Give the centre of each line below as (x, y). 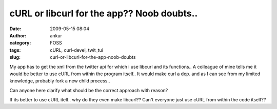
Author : (18, 35)
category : (20, 43)
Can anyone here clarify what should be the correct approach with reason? (89, 90)
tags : (15, 50)
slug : (15, 57)
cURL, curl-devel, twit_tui (77, 50)
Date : (15, 29)
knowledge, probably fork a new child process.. (60, 81)
